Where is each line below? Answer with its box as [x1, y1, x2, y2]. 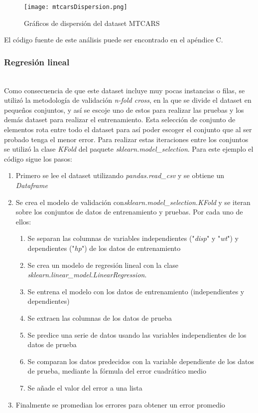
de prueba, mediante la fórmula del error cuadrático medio [27, 366, 207, 376]
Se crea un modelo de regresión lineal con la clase [27, 259, 178, 270]
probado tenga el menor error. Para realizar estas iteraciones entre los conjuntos [4, 134, 249, 144]
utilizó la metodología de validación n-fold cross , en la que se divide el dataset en [4, 95, 252, 105]
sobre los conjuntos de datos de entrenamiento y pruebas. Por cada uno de [15, 206, 243, 217]
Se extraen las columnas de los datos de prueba [27, 312, 172, 323]
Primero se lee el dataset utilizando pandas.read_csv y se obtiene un [15, 170, 225, 181]
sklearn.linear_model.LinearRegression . [27, 269, 147, 280]
